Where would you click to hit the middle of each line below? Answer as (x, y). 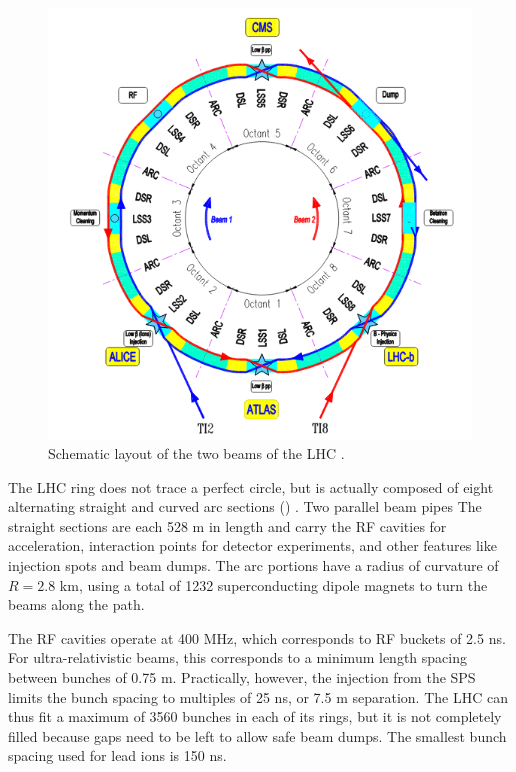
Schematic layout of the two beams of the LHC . (196, 453)
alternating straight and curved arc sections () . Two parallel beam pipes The (245, 506)
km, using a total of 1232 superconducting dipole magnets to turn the (273, 584)
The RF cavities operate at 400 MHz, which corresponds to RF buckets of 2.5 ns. (257, 637)
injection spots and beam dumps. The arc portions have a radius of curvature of (253, 565)
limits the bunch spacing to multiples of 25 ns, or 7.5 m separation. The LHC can (258, 696)
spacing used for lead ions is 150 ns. (117, 755)
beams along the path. (76, 604)
